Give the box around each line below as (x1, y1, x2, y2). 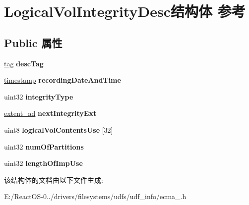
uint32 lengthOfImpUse (4, 158, 83, 168)
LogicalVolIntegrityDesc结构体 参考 (4, 1, 246, 21)
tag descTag (4, 58, 44, 68)
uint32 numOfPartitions (4, 141, 84, 152)
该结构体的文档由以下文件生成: (4, 174, 103, 185)
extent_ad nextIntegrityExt (4, 108, 97, 118)
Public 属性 (4, 35, 62, 50)
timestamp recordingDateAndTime (4, 75, 121, 85)
